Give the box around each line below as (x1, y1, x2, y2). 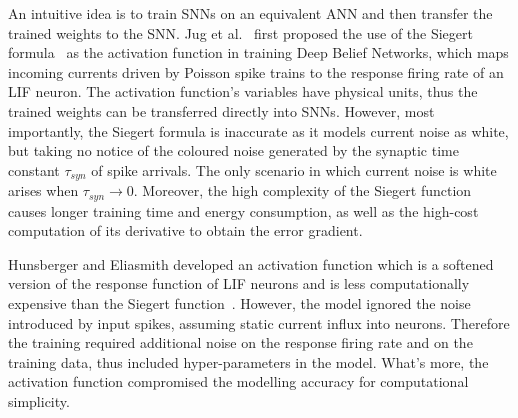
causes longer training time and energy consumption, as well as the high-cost (8, 200, 479, 221)
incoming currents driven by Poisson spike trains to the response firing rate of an (8, 61, 504, 82)
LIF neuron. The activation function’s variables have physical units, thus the (8, 81, 478, 102)
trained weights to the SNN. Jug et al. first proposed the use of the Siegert (8, 22, 473, 43)
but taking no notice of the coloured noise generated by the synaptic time (8, 140, 459, 161)
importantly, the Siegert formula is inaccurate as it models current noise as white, (8, 120, 509, 141)
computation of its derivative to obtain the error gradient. (8, 220, 363, 241)
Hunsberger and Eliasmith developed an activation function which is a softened (8, 253, 494, 274)
